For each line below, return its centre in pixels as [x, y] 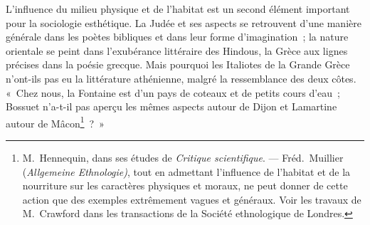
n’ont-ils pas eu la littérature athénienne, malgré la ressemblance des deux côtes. [181, 78]
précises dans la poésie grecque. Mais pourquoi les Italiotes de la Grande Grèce [178, 64]
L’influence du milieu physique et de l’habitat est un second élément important [178, 9]
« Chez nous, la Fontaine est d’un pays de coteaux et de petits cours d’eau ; [173, 92]
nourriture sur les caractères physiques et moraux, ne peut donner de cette [185, 185]
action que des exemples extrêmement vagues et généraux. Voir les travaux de [192, 199]
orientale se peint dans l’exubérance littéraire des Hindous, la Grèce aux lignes [177, 50]
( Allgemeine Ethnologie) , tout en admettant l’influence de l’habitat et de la [186, 171]
